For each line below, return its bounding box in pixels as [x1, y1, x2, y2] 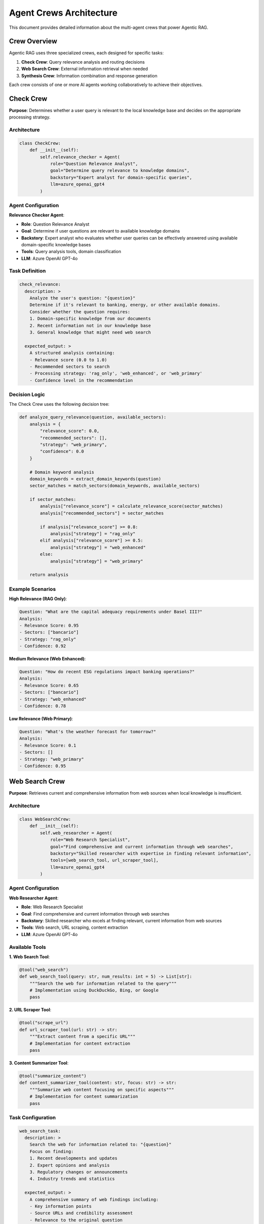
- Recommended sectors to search [29, 364, 110, 369]
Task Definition [9, 267, 46, 274]
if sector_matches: [29, 497, 77, 502]
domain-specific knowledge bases [21, 241, 91, 247]
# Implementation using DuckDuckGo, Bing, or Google [29, 988, 159, 993]
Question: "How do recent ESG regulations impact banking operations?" [19, 669, 195, 675]
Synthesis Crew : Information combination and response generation [21, 72, 157, 78]
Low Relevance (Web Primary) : [9, 715, 73, 722]
